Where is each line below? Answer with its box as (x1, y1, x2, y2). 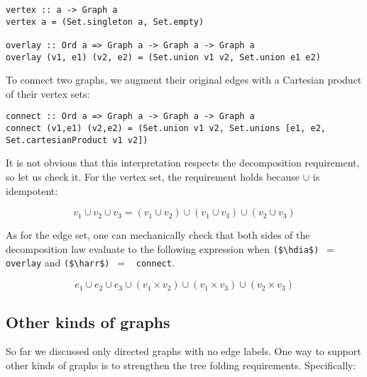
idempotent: (6, 183, 58, 198)
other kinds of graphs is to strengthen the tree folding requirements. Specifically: (6, 357, 356, 372)
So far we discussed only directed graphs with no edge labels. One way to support (6, 344, 361, 359)
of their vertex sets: (6, 86, 90, 101)
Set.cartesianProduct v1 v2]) (6, 135, 148, 145)
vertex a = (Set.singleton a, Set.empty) (6, 16, 204, 27)
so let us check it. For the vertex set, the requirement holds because (6, 169, 300, 184)
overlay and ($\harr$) (6, 255, 110, 270)
